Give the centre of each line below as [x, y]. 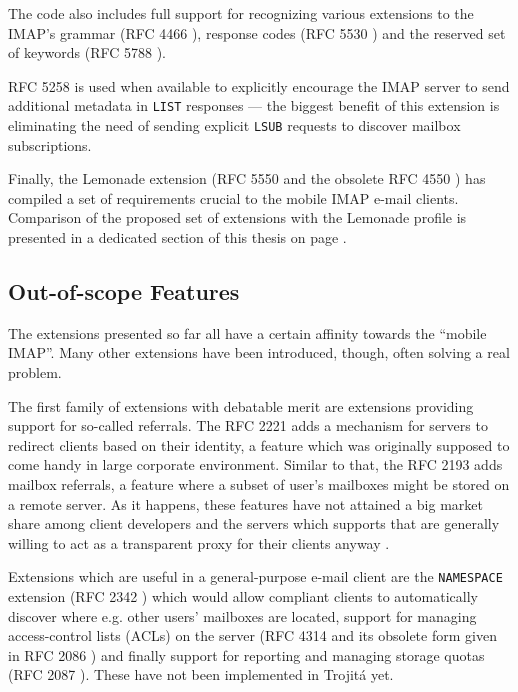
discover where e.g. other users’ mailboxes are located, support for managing [242, 615]
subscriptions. [50, 144]
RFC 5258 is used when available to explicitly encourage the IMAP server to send [259, 85]
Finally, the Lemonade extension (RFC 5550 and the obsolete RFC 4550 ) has [247, 178]
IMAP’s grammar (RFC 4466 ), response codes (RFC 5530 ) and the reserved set [257, 32]
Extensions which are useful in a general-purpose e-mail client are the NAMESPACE [255, 576]
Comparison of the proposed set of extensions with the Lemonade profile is [237, 217]
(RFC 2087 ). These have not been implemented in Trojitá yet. [201, 674]
